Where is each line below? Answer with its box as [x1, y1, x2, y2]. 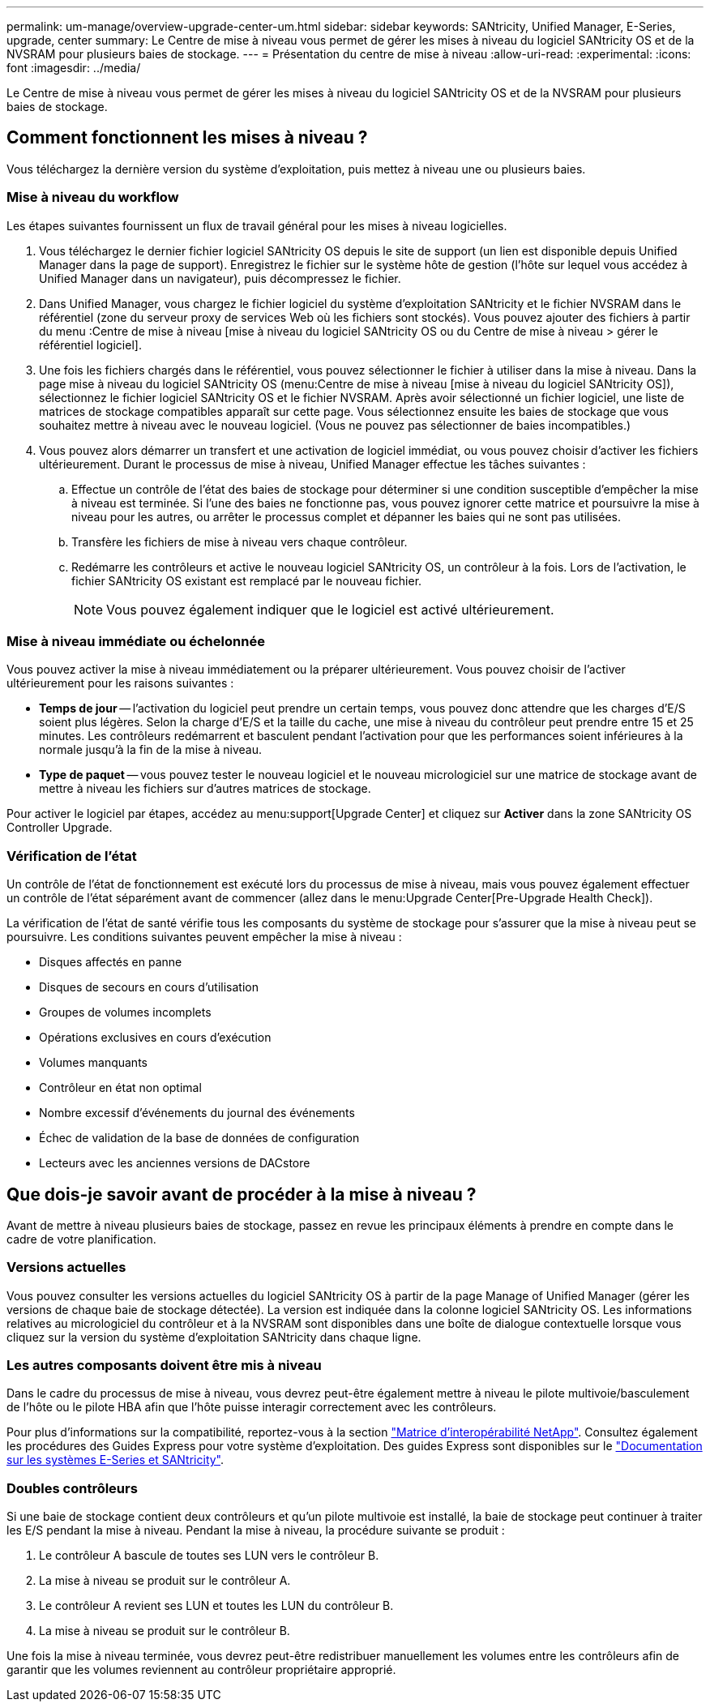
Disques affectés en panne [39, 955, 182, 970]
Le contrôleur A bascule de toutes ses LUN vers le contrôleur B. [39, 1548, 379, 1563]
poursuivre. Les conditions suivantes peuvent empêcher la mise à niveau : [6, 930, 402, 944]
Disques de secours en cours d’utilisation [39, 980, 259, 995]
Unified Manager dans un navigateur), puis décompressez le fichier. [39, 271, 401, 285]
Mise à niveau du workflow [6, 189, 179, 206]
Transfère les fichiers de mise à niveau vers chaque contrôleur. [71, 534, 408, 549]
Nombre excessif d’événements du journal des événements [39, 1106, 355, 1120]
